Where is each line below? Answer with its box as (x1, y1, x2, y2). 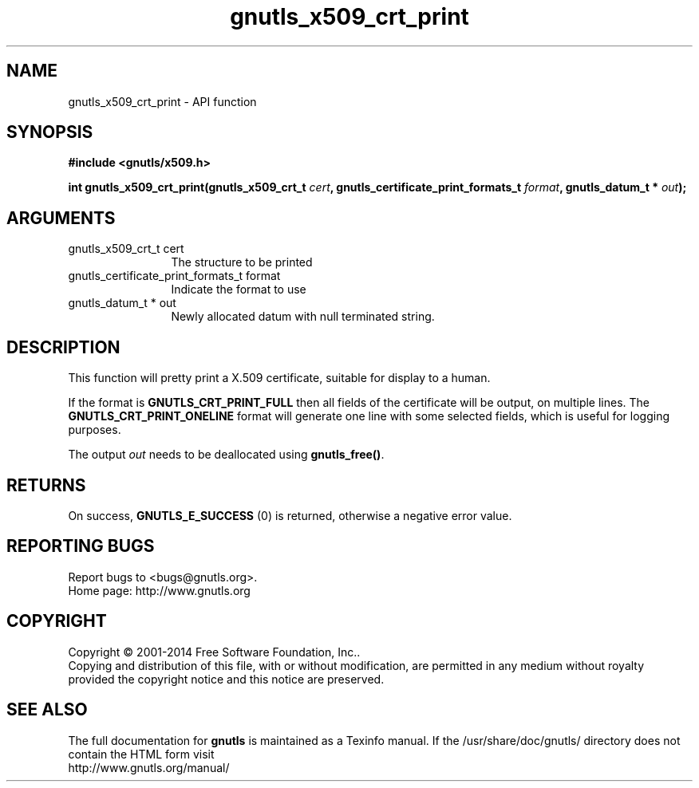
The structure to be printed (171, 255, 313, 270)
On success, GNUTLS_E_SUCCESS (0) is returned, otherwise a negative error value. (68, 508, 512, 522)
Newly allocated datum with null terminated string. (171, 309, 435, 324)
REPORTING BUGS (6, 536, 155, 557)
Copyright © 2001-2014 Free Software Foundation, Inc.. (68, 644, 361, 659)
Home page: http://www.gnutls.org (68, 583, 251, 597)
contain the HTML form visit (68, 747, 215, 761)
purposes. (68, 423, 121, 437)
